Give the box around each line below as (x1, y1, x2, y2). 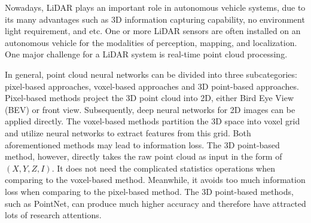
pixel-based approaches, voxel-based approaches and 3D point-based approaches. (5, 80, 299, 92)
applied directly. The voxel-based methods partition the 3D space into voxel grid (5, 115, 300, 127)
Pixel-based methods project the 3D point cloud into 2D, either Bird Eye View (5, 91, 294, 104)
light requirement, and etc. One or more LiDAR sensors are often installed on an (5, 25, 301, 37)
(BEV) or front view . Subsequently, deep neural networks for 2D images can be (5, 103, 295, 115)
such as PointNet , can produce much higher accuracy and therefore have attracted (5, 197, 306, 209)
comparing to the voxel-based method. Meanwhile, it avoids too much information (5, 173, 306, 186)
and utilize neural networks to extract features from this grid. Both (5, 126, 251, 139)
